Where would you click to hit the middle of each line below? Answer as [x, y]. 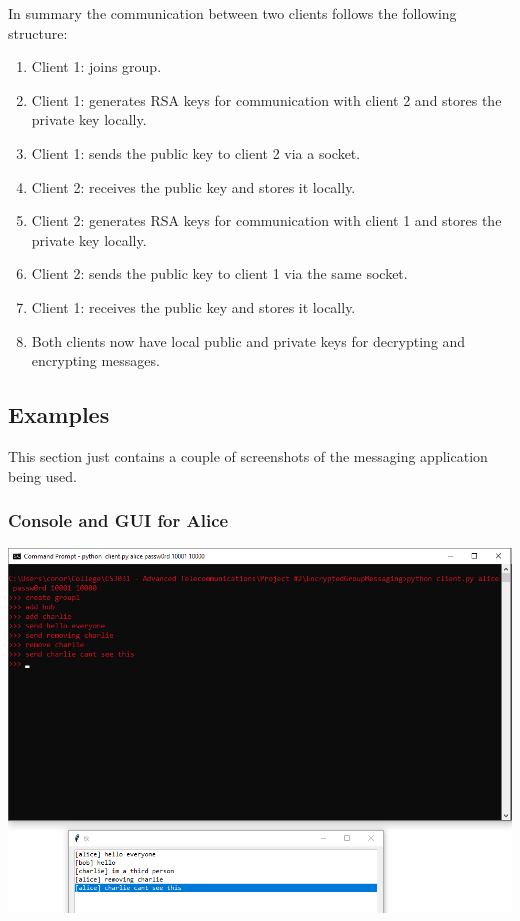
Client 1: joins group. [96, 66]
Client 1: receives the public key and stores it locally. [193, 306]
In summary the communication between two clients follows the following [232, 13]
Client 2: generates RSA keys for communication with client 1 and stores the [266, 220]
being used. [42, 475]
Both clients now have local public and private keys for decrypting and [248, 340]
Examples [59, 414]
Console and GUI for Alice [118, 520]
